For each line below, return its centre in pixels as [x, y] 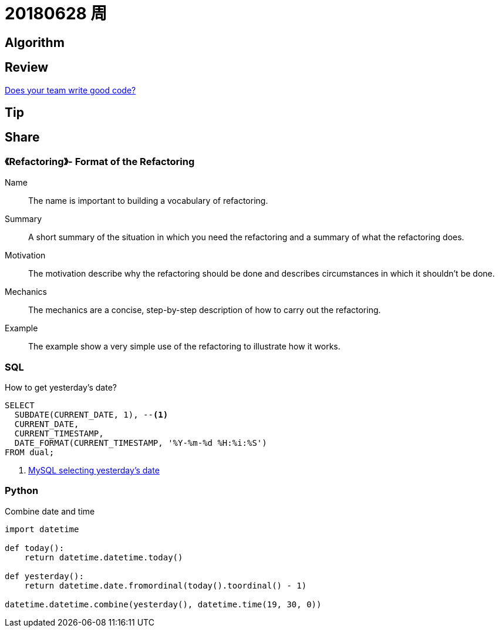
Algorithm [35, 42]
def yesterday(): [44, 576]
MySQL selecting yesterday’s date [94, 470]
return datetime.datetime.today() [104, 557]
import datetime [42, 529]
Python [22, 491]
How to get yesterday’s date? [61, 387]
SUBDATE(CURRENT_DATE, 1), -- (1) [91, 414]
